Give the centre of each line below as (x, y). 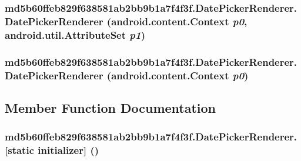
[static (19, 150)
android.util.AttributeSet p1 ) (75, 34)
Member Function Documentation (111, 107)
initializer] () (68, 150)
